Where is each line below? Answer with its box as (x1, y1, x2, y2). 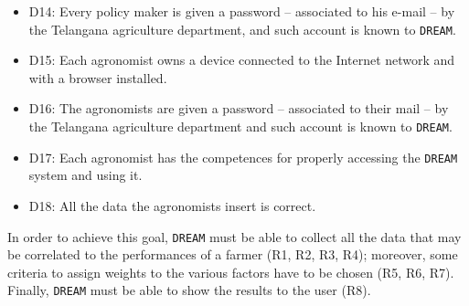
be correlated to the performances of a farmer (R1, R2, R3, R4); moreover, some (7, 245, 458, 264)
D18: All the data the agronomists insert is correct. (28, 195, 316, 215)
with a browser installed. (28, 68, 167, 87)
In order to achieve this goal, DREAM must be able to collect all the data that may (7, 227, 462, 246)
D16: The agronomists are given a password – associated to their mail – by (28, 99, 449, 118)
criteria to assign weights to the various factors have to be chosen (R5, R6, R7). (7, 262, 454, 281)
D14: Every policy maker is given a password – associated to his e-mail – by (28, 2, 455, 20)
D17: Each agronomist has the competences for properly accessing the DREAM (28, 147, 458, 166)
